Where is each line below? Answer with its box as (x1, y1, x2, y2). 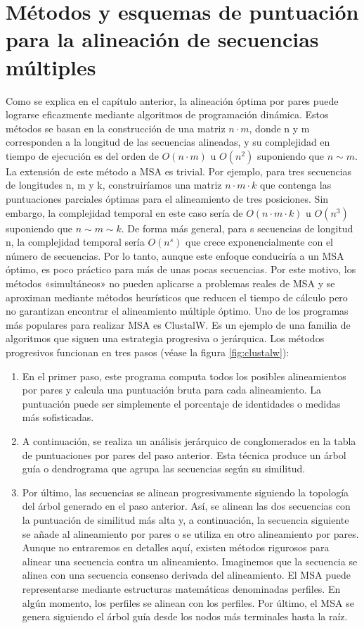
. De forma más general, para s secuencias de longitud (121, 220, 353, 235)
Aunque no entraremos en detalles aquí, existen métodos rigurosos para (22, 540, 330, 555)
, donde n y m (249, 120, 310, 135)
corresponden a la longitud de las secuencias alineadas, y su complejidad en (6, 134, 330, 149)
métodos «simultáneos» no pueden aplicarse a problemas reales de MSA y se (6, 276, 335, 291)
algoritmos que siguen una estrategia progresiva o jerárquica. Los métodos (6, 331, 325, 346)
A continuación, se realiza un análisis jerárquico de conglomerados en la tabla (22, 433, 356, 448)
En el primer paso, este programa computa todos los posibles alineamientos (22, 368, 346, 383)
